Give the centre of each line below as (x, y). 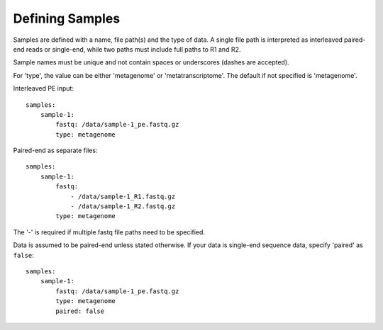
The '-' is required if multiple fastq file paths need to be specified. (109, 232)
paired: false (80, 311)
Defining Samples (67, 18)
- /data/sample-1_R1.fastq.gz (123, 196)
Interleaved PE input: (44, 89)
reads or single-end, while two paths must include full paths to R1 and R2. (133, 49)
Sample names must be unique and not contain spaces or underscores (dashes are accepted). (151, 62)
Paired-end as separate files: (55, 150)
